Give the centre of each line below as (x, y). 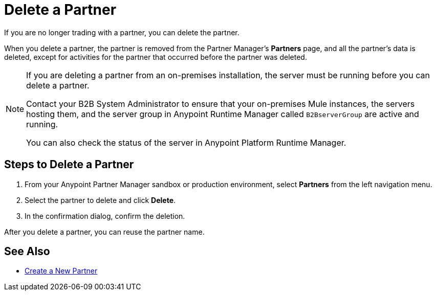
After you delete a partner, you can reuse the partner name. (104, 232)
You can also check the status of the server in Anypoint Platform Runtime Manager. (186, 142)
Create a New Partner (61, 271)
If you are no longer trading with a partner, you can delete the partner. (122, 32)
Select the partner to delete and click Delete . (100, 200)
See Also (27, 252)
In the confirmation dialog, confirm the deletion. (105, 216)
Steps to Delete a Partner (69, 165)
